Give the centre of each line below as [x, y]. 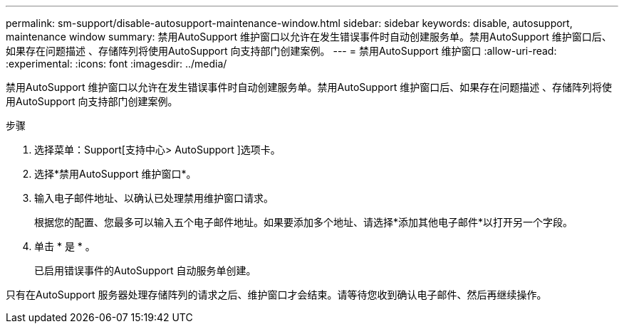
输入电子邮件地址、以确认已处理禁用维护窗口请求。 [154, 198]
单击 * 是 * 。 [65, 246]
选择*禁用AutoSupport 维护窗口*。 [115, 174]
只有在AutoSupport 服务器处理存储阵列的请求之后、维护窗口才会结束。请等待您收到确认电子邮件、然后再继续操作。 [276, 295]
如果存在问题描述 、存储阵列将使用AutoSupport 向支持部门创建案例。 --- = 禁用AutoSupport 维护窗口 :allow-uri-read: [281, 51]
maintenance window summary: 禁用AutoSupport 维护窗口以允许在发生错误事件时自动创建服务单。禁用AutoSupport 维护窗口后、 [309, 37]
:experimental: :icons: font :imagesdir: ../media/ [116, 64]
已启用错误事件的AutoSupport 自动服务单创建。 [145, 270]
